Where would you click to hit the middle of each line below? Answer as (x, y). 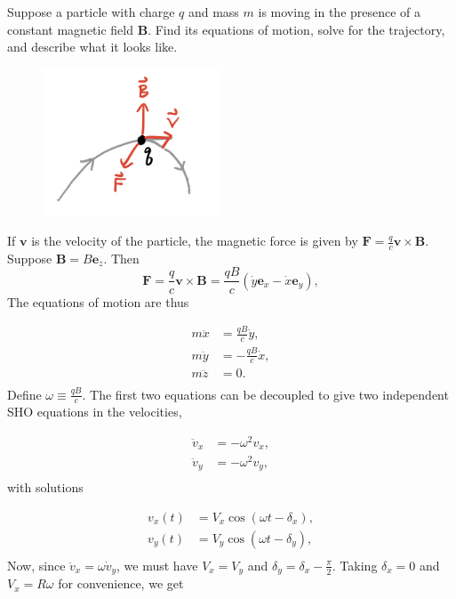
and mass (213, 12)
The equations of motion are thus (98, 301)
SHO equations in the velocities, (95, 412)
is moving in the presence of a (340, 12)
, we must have (157, 565)
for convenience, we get (121, 583)
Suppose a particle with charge (91, 12)
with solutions (45, 487)
